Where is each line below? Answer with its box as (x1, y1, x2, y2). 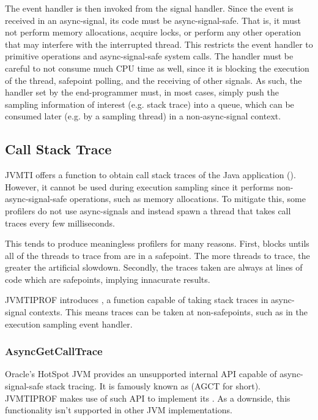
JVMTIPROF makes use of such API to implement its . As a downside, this (5, 391, 290, 404)
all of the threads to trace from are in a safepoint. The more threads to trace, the (5, 249, 310, 261)
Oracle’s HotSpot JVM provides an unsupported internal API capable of (5, 367, 277, 380)
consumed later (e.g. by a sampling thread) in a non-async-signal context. (5, 110, 281, 122)
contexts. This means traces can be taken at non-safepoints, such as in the (29, 306, 308, 318)
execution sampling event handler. (5, 317, 133, 330)
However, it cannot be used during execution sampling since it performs (5, 180, 274, 193)
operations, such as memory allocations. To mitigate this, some (69, 192, 306, 205)
